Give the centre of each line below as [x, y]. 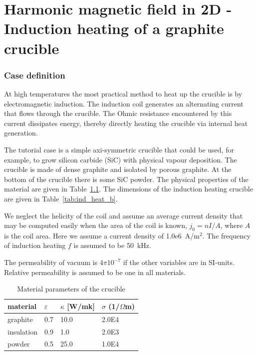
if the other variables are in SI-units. [179, 262]
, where [232, 225]
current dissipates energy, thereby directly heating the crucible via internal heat [126, 123]
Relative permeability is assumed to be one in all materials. [95, 272]
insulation [22, 331]
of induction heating [35, 245]
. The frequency [226, 235]
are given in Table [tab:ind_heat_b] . [61, 198]
